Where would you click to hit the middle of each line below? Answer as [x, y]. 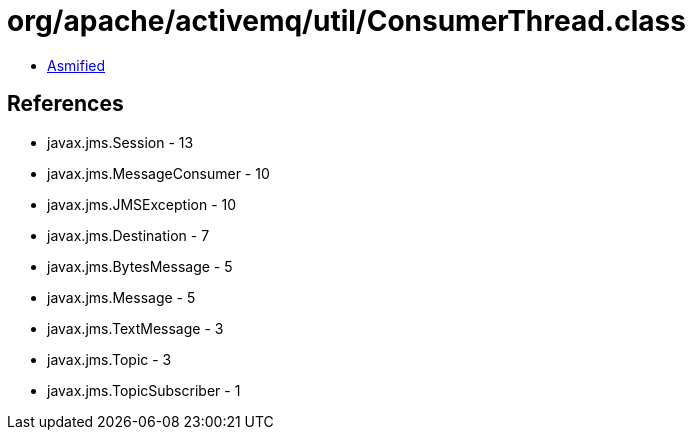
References [65, 104]
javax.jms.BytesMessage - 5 [140, 266]
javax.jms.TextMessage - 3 [135, 328]
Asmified [76, 65]
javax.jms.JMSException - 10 [142, 204]
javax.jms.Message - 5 [121, 297]
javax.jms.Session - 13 [120, 142]
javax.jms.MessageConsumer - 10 [158, 173]
